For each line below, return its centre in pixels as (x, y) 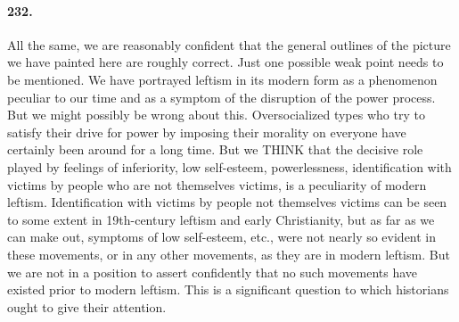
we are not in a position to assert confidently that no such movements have (213, 272)
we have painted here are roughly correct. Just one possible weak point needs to (225, 62)
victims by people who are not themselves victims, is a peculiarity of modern (217, 184)
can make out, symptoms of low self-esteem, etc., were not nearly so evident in (222, 237)
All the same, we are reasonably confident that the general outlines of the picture (229, 44)
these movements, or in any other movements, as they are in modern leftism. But (229, 254)
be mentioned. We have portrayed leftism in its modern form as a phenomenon (222, 79)
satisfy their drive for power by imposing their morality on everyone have (207, 132)
